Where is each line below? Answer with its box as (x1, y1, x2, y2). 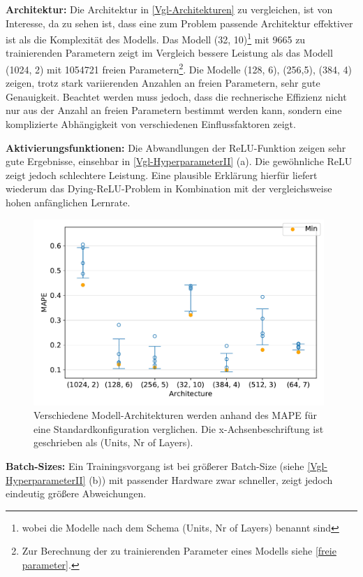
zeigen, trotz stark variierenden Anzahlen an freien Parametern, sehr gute (6, 76, 320, 90)
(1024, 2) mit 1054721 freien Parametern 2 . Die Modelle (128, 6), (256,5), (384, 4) (6, 60, 352, 76)
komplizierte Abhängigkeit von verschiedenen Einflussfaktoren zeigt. (6, 117, 296, 131)
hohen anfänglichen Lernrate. (6, 195, 131, 210)
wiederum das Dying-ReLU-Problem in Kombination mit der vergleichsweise (6, 181, 332, 196)
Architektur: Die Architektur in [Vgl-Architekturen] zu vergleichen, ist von (6, 2, 333, 16)
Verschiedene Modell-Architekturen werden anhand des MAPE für (34, 408, 317, 422)
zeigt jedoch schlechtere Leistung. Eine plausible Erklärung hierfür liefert (6, 167, 318, 182)
